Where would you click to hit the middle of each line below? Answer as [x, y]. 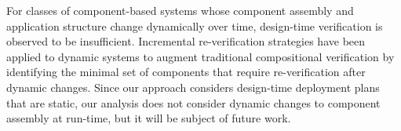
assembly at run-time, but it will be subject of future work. [149, 118]
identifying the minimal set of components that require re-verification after [186, 72]
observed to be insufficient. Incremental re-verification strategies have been [186, 41]
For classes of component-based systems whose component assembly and [180, 10]
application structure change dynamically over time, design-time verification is [195, 25]
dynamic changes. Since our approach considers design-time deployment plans [193, 87]
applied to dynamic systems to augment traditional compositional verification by [200, 56]
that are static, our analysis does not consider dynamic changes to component [193, 102]
